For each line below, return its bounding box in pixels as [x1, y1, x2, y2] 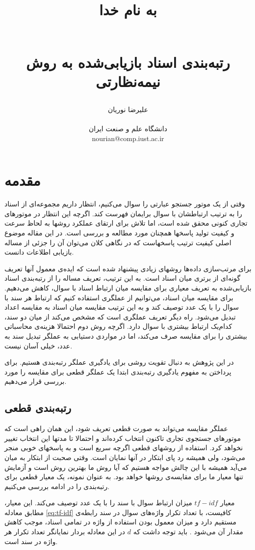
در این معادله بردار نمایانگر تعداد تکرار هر [4, 526, 126, 537]
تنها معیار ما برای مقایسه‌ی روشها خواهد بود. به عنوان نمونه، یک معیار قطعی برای [4, 471, 243, 482]
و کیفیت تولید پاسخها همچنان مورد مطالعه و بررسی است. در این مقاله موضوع [4, 228, 234, 238]
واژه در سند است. [4, 536, 58, 546]
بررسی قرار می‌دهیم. [4, 376, 67, 386]
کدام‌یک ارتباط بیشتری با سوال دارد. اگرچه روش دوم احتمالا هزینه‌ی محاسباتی [4, 321, 232, 331]
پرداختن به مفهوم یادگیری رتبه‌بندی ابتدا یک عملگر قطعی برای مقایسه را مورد [4, 366, 231, 376]
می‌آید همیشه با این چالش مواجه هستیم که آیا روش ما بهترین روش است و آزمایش [4, 462, 247, 472]
